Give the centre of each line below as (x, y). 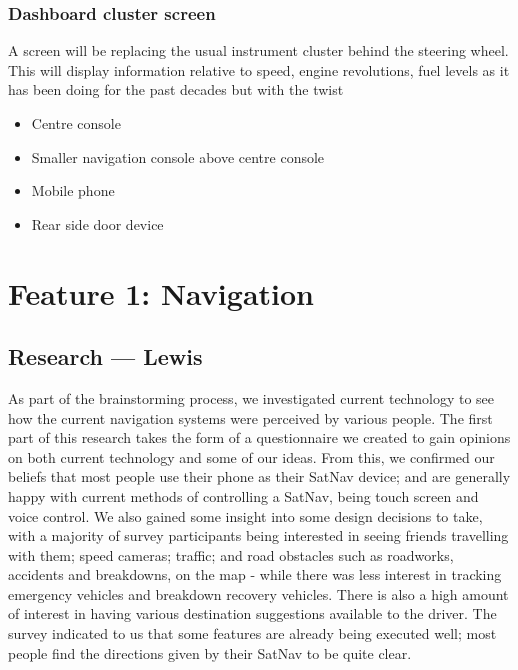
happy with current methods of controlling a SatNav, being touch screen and (243, 495)
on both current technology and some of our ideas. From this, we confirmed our (251, 456)
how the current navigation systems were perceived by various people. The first (250, 417)
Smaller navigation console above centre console (178, 156)
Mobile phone (73, 190)
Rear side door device (97, 223)
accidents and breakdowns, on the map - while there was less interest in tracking (255, 574)
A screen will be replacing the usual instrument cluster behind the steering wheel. (258, 50)
